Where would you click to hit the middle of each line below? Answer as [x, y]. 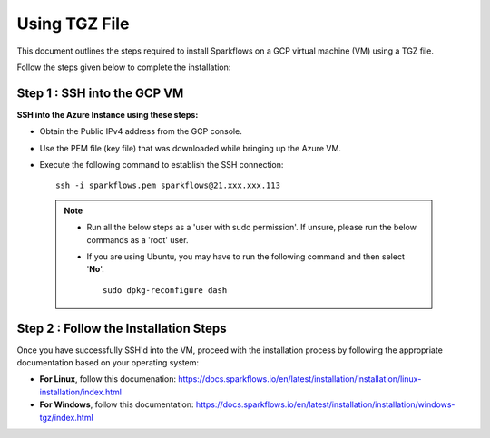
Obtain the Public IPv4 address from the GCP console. [141, 131]
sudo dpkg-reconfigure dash [165, 290]
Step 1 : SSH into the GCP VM [100, 93]
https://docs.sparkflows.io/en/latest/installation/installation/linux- [300, 379]
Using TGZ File [73, 24]
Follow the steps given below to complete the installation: [124, 67]
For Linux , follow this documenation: [108, 379]
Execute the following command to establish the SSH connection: [162, 165]
